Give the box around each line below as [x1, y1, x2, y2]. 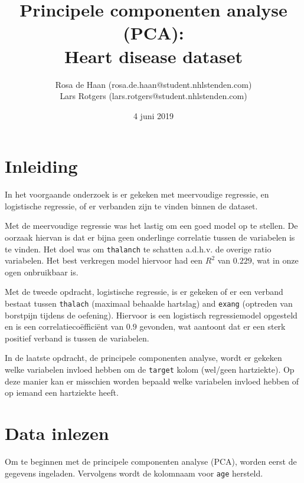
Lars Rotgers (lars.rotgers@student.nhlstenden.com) [60, 90, 247, 102]
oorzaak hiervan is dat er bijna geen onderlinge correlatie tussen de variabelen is [5, 231, 295, 243]
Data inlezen [5, 421, 109, 445]
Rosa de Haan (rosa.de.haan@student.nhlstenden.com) [55, 78, 252, 90]
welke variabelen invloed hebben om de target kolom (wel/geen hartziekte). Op [5, 363, 295, 376]
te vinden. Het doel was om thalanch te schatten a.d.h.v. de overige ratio [5, 242, 272, 255]
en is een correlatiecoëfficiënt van [5, 320, 124, 333]
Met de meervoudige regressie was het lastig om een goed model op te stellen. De [5, 219, 298, 232]
